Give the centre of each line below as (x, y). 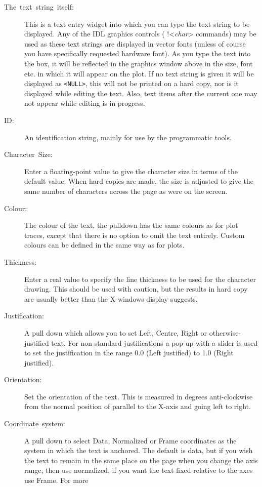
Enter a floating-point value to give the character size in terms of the (131, 171)
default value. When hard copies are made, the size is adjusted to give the (139, 181)
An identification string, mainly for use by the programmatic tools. (128, 137)
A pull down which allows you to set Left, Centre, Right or (116, 332)
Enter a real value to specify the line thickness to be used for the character (140, 279)
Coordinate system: (35, 423)
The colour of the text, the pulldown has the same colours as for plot (131, 225)
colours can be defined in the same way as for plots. (104, 245)
